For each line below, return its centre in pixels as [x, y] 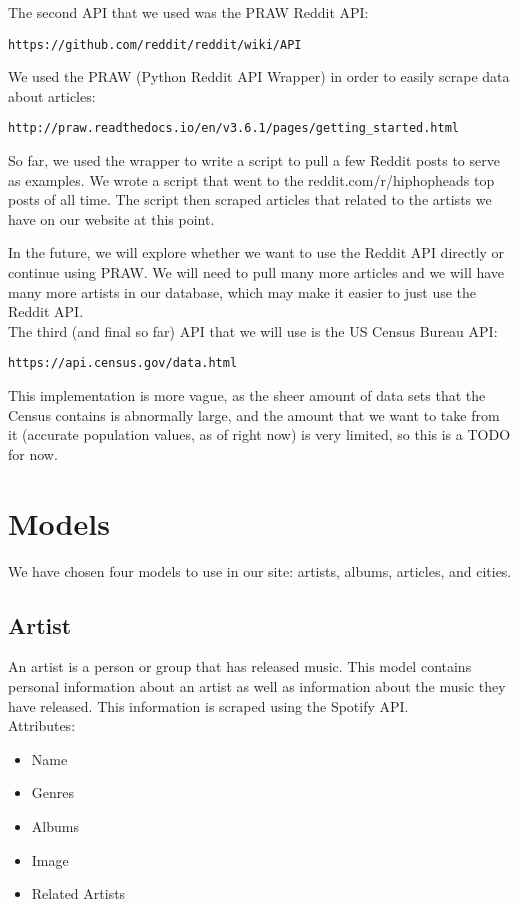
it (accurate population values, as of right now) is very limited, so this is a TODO [259, 434]
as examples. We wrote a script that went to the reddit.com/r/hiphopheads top [251, 179]
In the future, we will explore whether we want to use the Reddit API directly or [256, 252]
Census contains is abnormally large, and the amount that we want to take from [254, 414]
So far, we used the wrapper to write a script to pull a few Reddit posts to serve [254, 160]
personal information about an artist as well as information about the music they [257, 685]
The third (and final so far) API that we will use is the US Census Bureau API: [253, 330]
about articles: [52, 95]
